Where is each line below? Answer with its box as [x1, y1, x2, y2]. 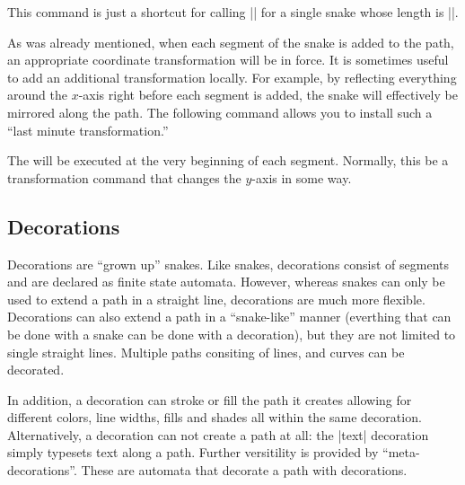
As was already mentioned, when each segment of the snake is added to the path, [7, 32, 454, 51]
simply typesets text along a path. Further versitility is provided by [7, 443, 379, 462]
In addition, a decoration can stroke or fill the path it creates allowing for [7, 390, 412, 409]
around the [7, 85, 67, 104]
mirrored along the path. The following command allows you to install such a [7, 102, 433, 121]
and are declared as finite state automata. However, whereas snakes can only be [7, 272, 445, 291]
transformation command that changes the [7, 168, 241, 187]
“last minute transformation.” [7, 120, 169, 139]
